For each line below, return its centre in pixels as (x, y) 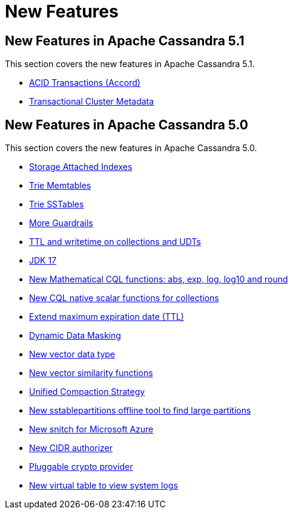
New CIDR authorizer (71, 448)
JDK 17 (43, 261)
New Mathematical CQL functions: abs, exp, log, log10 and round (159, 279)
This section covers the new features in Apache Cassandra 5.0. (131, 148)
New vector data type (72, 354)
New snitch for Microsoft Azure (91, 429)
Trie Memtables (60, 186)
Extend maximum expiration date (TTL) (107, 317)
